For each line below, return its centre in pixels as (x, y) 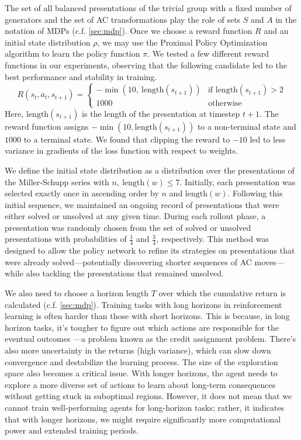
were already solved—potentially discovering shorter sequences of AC (128, 261)
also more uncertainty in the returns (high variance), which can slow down (138, 350)
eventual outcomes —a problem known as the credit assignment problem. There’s (150, 339)
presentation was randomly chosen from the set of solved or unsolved (128, 227)
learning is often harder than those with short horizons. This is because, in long (147, 316)
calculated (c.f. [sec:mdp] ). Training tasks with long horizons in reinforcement (143, 304)
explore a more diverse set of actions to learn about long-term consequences (140, 384)
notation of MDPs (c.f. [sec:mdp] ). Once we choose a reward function (129, 31)
